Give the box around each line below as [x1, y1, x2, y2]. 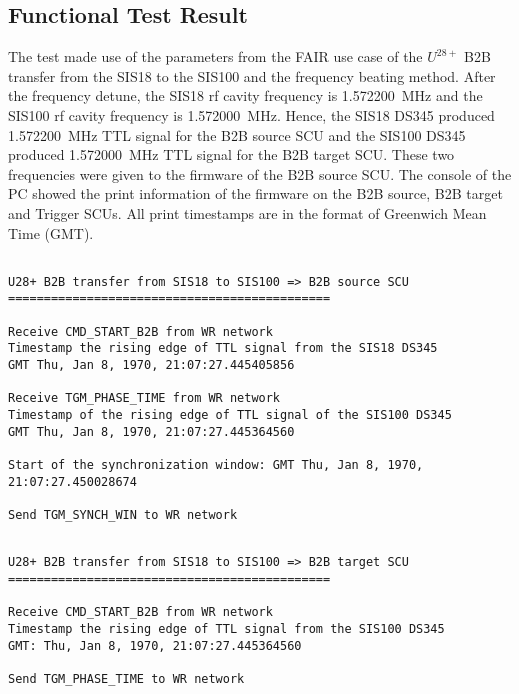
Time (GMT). [8, 222, 94, 243]
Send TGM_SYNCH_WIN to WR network [8, 507, 238, 522]
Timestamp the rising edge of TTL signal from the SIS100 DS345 [8, 621, 445, 636]
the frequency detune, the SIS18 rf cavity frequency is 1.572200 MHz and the [8, 85, 483, 106]
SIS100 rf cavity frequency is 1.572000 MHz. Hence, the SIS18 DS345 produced [8, 104, 495, 125]
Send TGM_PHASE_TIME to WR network [8, 671, 245, 686]
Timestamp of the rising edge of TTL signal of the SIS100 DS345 [8, 408, 452, 423]
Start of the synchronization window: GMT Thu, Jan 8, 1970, [8, 458, 424, 473]
